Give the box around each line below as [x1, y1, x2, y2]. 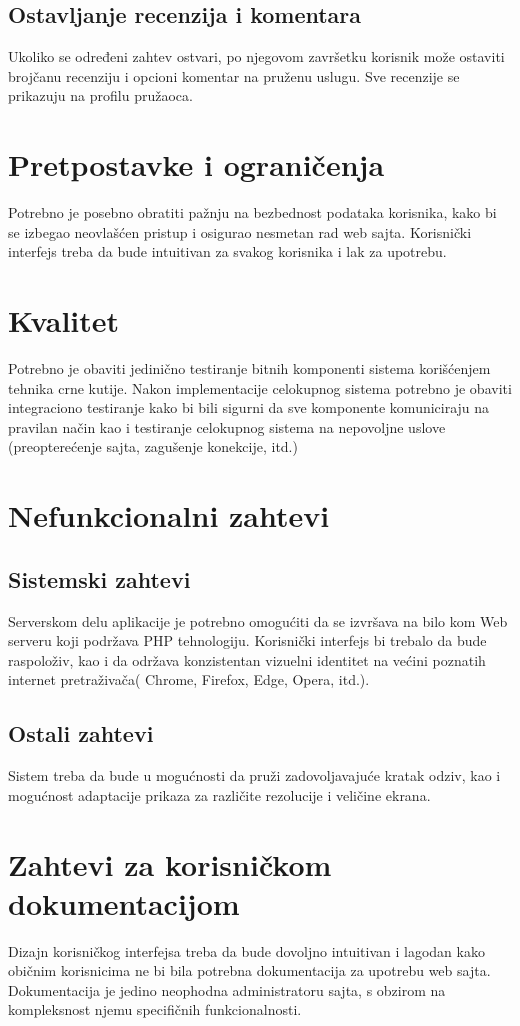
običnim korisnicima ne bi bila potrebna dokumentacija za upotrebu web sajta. [8, 960, 491, 981]
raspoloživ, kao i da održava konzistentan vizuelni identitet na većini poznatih [8, 649, 486, 670]
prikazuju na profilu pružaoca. [8, 85, 193, 106]
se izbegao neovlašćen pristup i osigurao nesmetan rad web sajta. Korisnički [8, 221, 472, 242]
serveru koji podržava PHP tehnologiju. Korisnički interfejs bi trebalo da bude [8, 630, 487, 651]
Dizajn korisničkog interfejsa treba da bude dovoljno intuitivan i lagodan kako [8, 940, 485, 961]
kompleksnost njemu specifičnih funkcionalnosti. [8, 999, 302, 1020]
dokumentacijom [8, 882, 240, 923]
